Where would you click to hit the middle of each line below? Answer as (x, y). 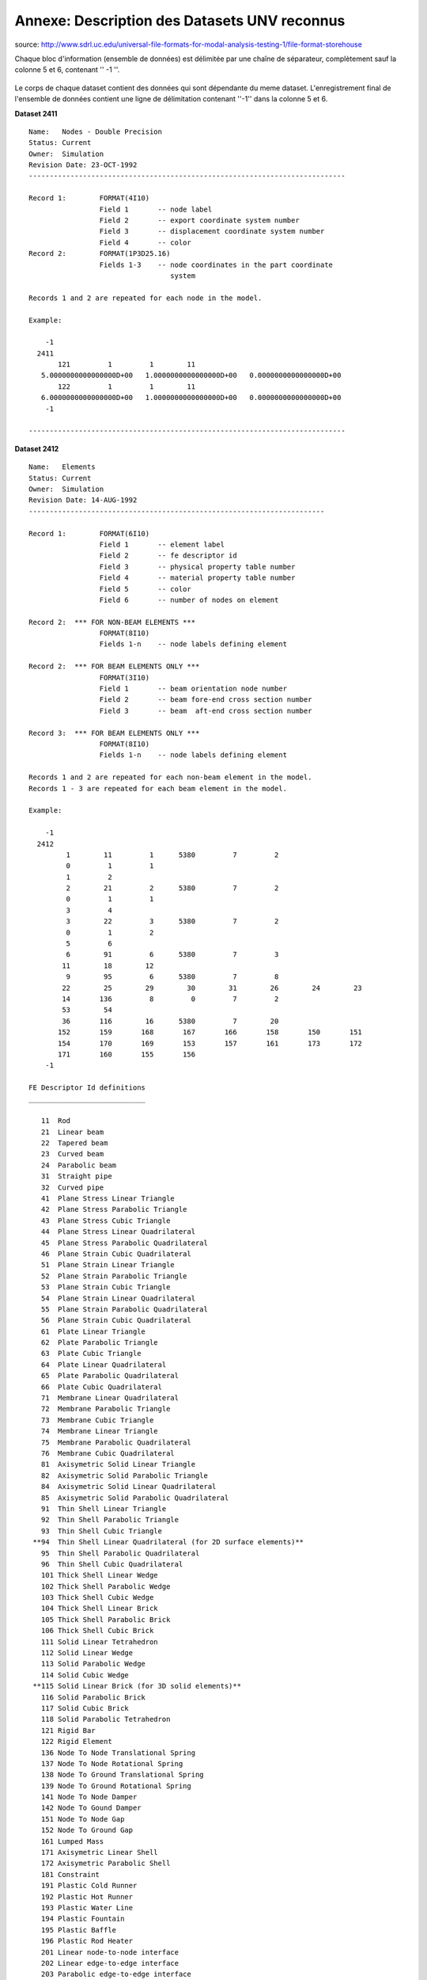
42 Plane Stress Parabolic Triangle (114, 1209)
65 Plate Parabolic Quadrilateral (110, 1376)
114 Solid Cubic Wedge (85, 1675)
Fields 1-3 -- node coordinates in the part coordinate (216, 265)
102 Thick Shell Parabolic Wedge (106, 1586)
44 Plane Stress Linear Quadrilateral (118, 1232)
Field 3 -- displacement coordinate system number (212, 231)
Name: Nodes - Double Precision (95, 131)
